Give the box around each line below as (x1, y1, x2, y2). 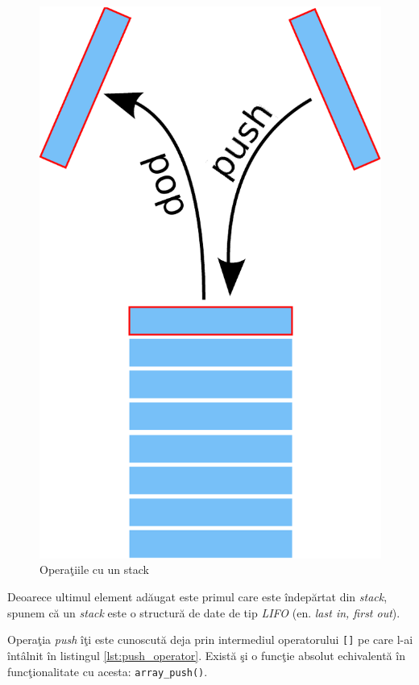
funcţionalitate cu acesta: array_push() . (7, 662, 208, 679)
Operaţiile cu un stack (39, 561, 149, 578)
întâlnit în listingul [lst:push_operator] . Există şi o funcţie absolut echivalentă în (7, 646, 405, 663)
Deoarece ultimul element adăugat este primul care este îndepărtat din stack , (7, 588, 388, 605)
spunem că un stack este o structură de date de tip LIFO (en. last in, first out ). (7, 604, 400, 621)
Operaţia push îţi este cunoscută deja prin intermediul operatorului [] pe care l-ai (7, 631, 413, 648)
